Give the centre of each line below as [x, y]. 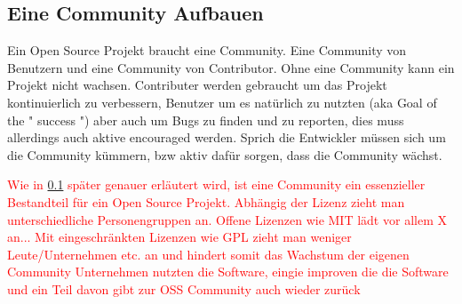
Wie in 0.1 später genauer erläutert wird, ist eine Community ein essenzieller [216, 184]
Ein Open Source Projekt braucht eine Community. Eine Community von [207, 50]
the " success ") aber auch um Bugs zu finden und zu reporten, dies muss [206, 120]
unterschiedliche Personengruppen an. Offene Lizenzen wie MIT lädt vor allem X [227, 219]
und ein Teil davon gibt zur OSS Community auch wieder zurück [184, 288]
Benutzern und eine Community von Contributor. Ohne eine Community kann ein [231, 67]
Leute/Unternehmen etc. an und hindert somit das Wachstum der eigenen [208, 254]
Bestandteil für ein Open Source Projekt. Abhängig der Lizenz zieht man [206, 201]
